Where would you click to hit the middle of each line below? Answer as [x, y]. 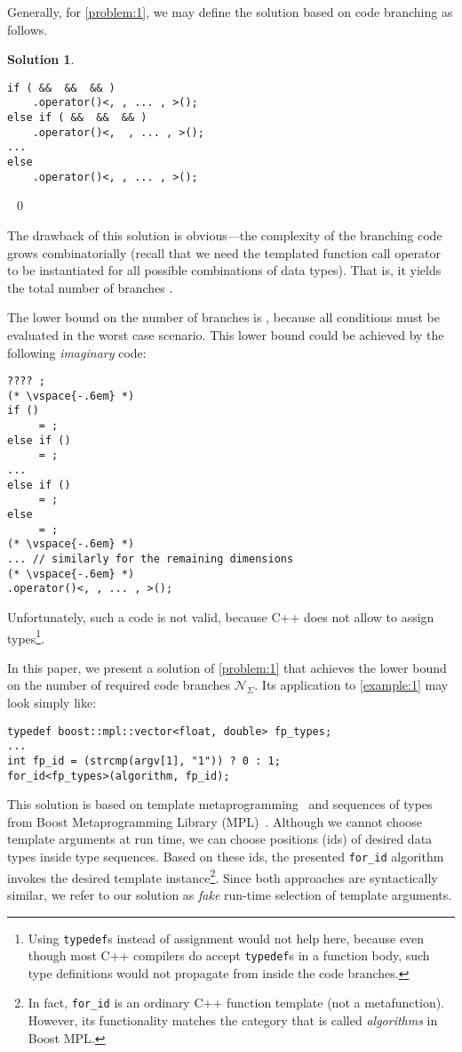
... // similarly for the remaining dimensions [151, 559]
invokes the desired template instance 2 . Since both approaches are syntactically [223, 876]
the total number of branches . [90, 287]
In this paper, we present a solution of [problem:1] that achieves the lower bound [227, 667]
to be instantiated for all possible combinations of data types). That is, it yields [224, 270]
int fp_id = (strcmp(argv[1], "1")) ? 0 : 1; [144, 761]
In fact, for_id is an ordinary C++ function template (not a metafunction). [236, 1003]
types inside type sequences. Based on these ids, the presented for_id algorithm [226, 856]
